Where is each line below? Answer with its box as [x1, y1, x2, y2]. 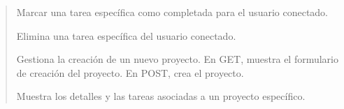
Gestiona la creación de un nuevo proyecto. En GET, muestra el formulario [16, 52, 339, 66]
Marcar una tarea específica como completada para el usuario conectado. [16, 5, 329, 19]
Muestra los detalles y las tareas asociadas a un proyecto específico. [16, 89, 306, 103]
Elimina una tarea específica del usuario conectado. [16, 28, 236, 43]
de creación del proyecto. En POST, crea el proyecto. [16, 65, 244, 80]
